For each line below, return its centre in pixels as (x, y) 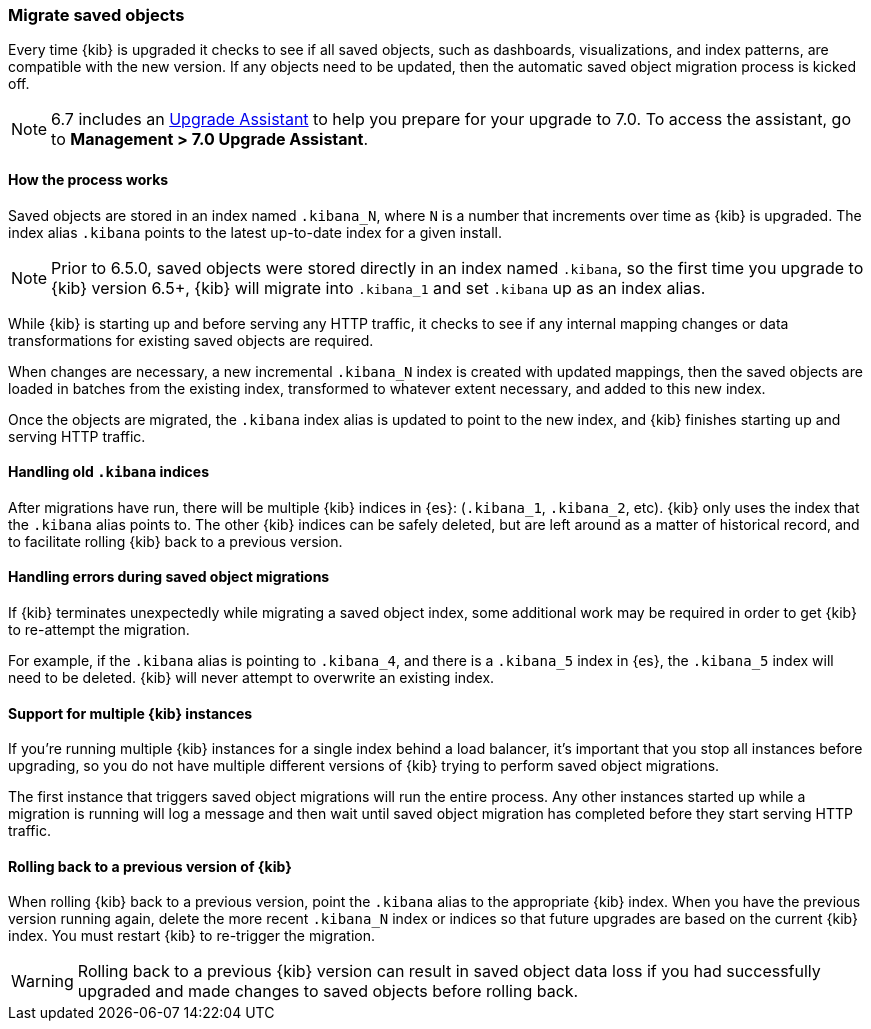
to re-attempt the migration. (99, 630)
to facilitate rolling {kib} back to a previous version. (175, 541)
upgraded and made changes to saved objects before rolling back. (328, 991)
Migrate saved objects (96, 15)
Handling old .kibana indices (109, 472)
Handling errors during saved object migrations (169, 577)
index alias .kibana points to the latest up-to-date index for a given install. (255, 232)
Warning (42, 981)
